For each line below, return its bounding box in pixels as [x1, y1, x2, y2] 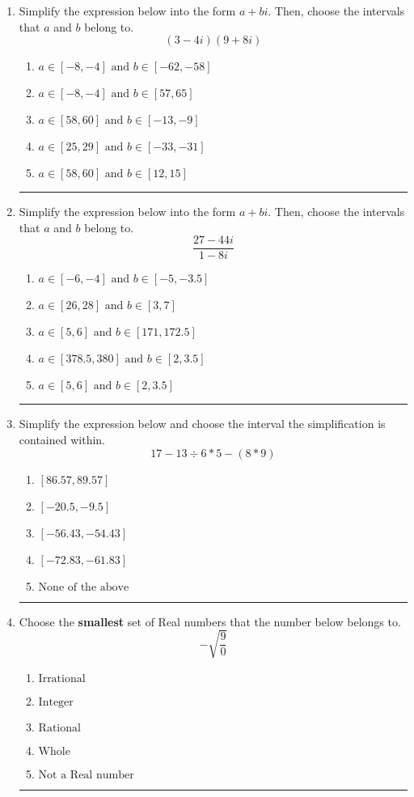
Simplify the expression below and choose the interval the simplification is [19, 415, 386, 432]
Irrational [38, 672, 86, 685]
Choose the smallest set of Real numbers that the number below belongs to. [19, 613, 401, 630]
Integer [38, 696, 74, 708]
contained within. [19, 431, 105, 448]
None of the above [38, 581, 129, 593]
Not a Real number [38, 769, 134, 781]
